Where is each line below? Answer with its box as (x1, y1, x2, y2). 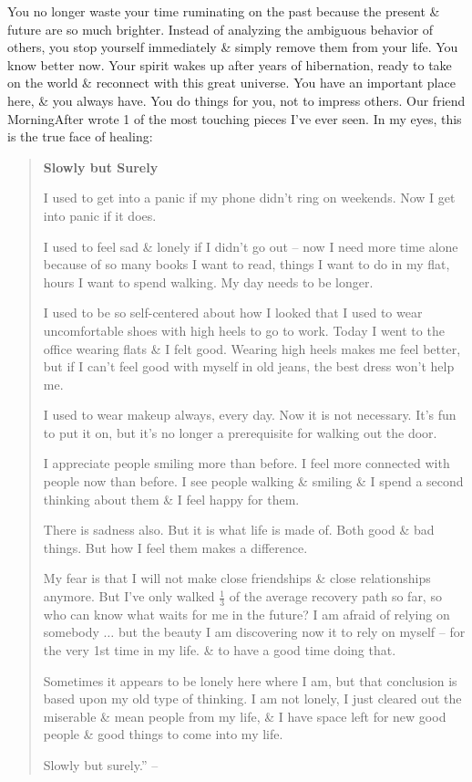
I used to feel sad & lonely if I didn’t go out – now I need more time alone (43, 236, 458, 255)
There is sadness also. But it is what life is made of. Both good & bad (43, 520, 435, 539)
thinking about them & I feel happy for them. (43, 489, 300, 508)
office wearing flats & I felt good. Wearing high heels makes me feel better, (43, 339, 461, 358)
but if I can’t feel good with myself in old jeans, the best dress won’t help (43, 357, 455, 376)
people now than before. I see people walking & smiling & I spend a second (43, 472, 464, 491)
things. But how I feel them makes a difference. (43, 537, 308, 557)
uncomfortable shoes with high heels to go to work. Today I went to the (43, 320, 445, 339)
